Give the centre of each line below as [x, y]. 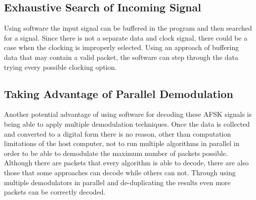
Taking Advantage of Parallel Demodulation [119, 93]
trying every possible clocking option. [61, 67]
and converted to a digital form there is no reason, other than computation [118, 133]
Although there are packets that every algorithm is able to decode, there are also [127, 163]
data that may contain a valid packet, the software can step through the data [121, 57]
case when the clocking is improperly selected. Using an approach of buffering [122, 47]
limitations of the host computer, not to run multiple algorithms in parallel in [122, 143]
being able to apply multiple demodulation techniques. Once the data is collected [127, 124]
